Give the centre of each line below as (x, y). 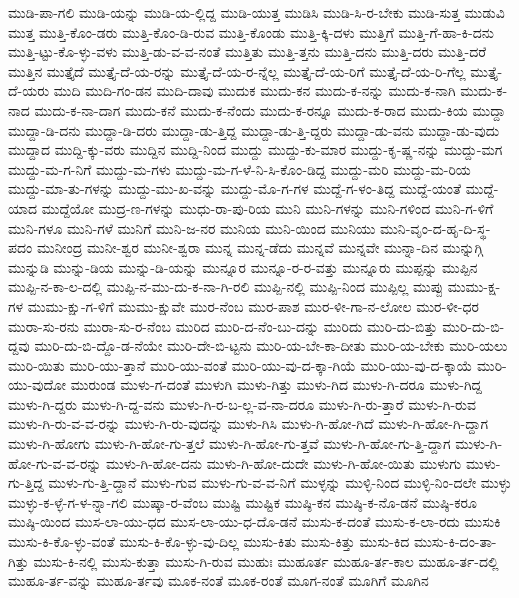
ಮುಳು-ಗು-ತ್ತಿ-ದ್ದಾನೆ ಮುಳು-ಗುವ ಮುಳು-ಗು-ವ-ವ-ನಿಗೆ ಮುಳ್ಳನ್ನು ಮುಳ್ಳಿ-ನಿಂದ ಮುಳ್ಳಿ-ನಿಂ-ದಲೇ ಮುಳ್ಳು (280, 482)
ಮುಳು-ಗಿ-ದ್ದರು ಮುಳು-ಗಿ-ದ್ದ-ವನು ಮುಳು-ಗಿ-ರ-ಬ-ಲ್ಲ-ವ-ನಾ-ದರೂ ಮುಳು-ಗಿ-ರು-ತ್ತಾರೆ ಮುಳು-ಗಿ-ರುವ (242, 403)
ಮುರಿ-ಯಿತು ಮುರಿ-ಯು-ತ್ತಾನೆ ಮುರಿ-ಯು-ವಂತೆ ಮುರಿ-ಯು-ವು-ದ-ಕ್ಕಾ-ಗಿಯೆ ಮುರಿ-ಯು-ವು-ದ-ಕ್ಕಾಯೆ (240, 364)
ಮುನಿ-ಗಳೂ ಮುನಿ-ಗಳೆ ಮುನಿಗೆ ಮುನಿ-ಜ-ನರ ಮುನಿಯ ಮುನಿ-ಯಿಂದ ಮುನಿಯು (192, 227)
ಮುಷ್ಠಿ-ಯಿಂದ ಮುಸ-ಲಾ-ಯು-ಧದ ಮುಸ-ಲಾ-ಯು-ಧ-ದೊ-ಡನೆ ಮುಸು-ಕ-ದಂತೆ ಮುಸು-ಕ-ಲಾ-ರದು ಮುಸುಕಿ (254, 521)
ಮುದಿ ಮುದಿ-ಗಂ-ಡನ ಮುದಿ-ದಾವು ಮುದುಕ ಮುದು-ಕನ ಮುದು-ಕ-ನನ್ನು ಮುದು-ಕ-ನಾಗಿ (254, 90)
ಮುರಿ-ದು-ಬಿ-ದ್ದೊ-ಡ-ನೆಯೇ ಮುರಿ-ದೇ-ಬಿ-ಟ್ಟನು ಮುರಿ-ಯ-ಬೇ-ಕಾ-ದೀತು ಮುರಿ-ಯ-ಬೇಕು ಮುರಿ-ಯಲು (271, 345)
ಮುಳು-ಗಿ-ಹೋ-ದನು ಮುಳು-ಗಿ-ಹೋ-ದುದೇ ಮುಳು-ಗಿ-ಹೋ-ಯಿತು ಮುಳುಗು (284, 462)
